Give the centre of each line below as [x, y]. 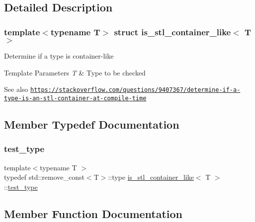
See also [16, 89]
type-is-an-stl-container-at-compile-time [75, 98]
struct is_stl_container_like [172, 32]
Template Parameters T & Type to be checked [75, 72]
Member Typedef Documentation [92, 124]
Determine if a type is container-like [59, 56]
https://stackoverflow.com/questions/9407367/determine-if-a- [135, 90]
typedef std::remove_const [44, 177]
